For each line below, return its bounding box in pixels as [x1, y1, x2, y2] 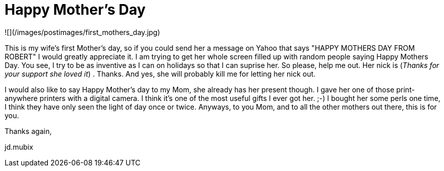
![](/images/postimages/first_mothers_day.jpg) [5, 27, 160, 37]
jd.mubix [5, 142, 34, 151]
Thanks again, [5, 126, 52, 135]
